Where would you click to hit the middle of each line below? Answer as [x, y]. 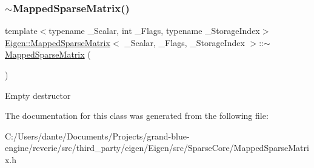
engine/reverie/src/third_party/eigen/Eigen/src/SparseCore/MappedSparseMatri [157, 148]
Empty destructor [38, 95]
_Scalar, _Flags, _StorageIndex [185, 42]
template [21, 31]
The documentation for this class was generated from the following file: [137, 116]
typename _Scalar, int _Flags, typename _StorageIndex [154, 31]
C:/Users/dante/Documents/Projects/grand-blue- [97, 136]
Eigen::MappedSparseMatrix [58, 42]
